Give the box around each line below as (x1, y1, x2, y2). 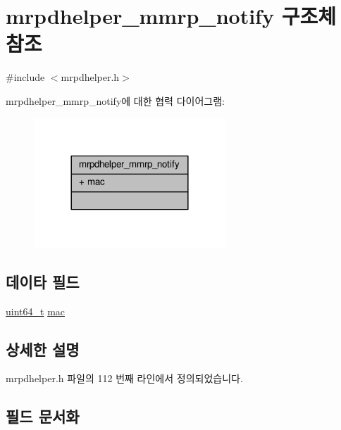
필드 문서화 (6, 405, 80, 427)
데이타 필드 (6, 270, 80, 292)
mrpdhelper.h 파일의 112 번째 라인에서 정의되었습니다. (6, 371, 243, 386)
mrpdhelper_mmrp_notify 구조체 (6, 1, 336, 30)
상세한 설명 (6, 338, 80, 360)
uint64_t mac (6, 303, 66, 318)
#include (6, 70, 45, 84)
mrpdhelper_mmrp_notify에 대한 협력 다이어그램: (6, 93, 225, 108)
